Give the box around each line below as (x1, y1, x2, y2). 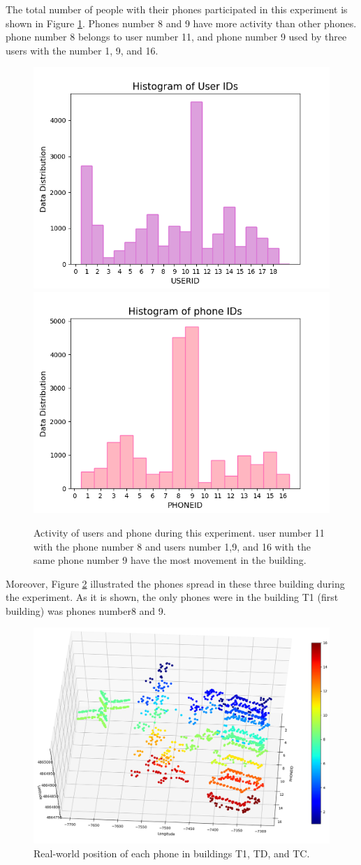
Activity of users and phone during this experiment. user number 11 (34, 525, 325, 539)
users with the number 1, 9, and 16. (6, 43, 159, 57)
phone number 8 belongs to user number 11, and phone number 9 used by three (6, 29, 347, 44)
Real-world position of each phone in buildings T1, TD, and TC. (34, 845, 310, 860)
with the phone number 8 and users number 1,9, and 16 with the (34, 539, 311, 553)
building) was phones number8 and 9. (6, 603, 166, 618)
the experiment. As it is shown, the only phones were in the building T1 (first (6, 590, 339, 604)
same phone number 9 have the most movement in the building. (34, 553, 307, 567)
